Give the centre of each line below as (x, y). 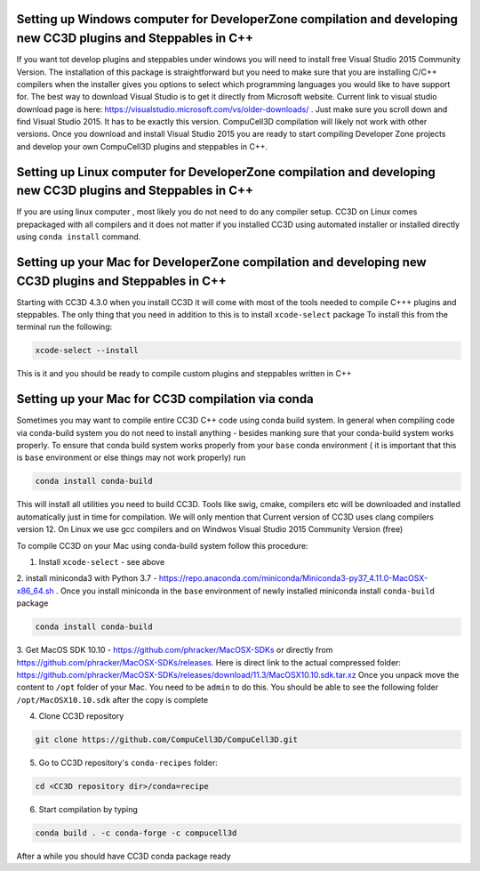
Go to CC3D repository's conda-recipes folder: (128, 763)
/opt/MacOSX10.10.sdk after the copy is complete (112, 699)
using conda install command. (79, 237)
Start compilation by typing (88, 810)
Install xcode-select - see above (102, 561)
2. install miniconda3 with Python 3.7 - (87, 578)
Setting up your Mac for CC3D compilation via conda (165, 399)
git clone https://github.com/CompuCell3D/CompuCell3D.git (166, 740)
